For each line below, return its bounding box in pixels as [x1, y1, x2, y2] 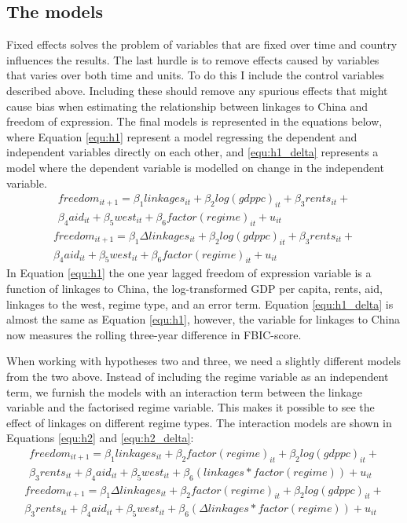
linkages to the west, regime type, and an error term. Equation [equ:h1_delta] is [6, 295, 394, 312]
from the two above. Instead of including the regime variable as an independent [6, 368, 389, 385]
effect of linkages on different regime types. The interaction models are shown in [6, 414, 392, 430]
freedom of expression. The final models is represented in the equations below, [6, 113, 383, 130]
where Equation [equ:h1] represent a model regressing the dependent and [6, 128, 357, 144]
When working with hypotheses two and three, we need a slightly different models [6, 353, 401, 369]
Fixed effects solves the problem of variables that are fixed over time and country [6, 36, 398, 53]
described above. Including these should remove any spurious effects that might [6, 82, 388, 98]
